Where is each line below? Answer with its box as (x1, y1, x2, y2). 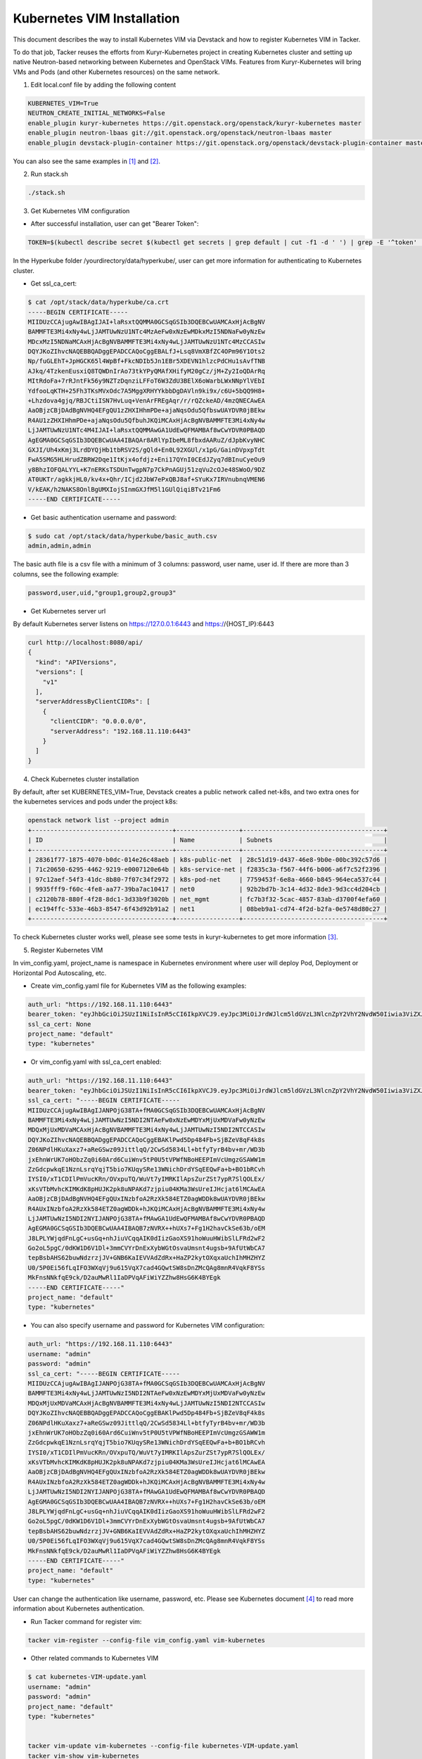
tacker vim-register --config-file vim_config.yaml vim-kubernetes (27, 1636, 266, 1644)
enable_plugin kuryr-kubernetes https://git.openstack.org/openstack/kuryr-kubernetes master (27, 119, 362, 127)
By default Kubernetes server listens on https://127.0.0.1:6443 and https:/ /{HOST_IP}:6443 (13, 620, 274, 628)
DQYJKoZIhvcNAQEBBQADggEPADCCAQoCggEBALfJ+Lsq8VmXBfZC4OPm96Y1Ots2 (27, 348, 266, 355)
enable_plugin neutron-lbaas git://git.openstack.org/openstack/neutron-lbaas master (27, 129, 332, 137)
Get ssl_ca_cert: (30, 279, 77, 288)
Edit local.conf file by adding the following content (30, 81, 177, 89)
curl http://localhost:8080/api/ (27, 639, 143, 647)
